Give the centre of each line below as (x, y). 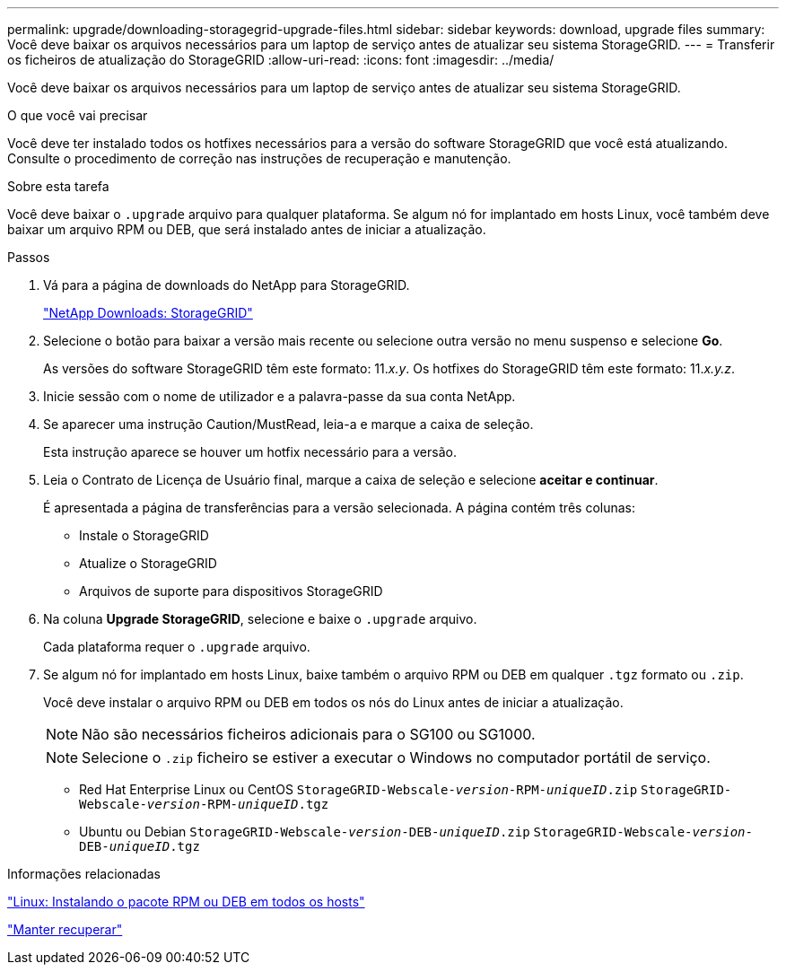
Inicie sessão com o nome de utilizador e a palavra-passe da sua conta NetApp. (279, 396)
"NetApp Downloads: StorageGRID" (148, 313)
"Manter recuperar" (65, 929)
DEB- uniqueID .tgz (140, 846)
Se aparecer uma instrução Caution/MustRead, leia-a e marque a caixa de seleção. (288, 424)
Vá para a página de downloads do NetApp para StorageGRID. (227, 285)
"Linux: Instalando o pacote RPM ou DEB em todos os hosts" (186, 902)
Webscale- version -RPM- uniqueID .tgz (204, 804)
